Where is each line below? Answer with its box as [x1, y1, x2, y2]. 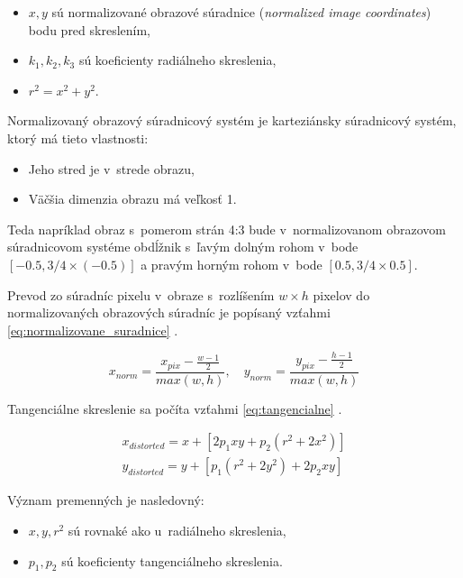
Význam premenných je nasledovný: [7, 491, 204, 509]
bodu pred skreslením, [28, 20, 150, 39]
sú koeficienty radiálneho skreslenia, [78, 50, 277, 69]
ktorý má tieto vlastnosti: [7, 128, 149, 147]
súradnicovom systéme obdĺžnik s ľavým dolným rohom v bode [7, 237, 359, 256]
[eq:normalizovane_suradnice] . [7, 320, 178, 339]
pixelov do [313, 285, 370, 304]
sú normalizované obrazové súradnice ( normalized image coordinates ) [51, 3, 431, 21]
